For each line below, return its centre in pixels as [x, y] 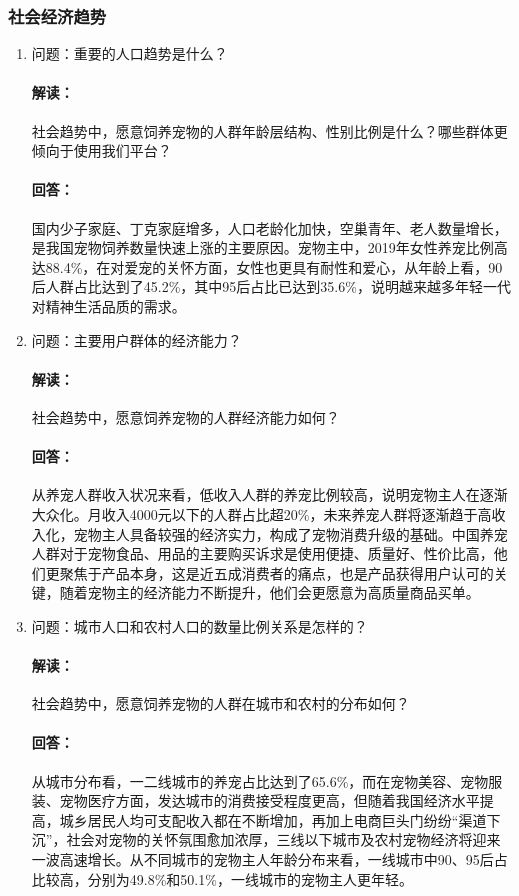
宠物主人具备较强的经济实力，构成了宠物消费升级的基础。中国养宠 [290, 533]
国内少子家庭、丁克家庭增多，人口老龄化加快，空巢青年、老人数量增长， [269, 227]
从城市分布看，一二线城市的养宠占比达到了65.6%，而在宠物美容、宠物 [260, 780]
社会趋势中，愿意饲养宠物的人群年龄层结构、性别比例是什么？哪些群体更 [269, 130]
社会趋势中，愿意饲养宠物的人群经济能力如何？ [185, 416]
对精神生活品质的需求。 [108, 305]
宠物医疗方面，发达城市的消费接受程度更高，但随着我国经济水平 [269, 800]
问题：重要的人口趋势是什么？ [129, 53]
